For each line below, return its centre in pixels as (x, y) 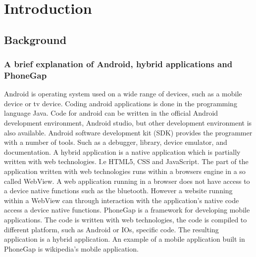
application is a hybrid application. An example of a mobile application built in (125, 239)
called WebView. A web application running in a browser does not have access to (127, 181)
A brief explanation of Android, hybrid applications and (118, 64)
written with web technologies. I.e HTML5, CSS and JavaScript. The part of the (126, 161)
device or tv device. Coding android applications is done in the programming (121, 103)
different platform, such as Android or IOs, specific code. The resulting (111, 229)
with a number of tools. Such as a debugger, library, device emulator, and (116, 142)
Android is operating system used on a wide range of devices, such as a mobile (123, 94)
